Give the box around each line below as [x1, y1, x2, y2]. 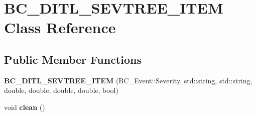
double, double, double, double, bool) [4, 85, 118, 95]
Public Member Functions [4, 51, 142, 67]
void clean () [4, 101, 45, 112]
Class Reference [4, 17, 116, 38]
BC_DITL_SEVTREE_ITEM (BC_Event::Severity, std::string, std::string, [4, 75, 252, 85]
